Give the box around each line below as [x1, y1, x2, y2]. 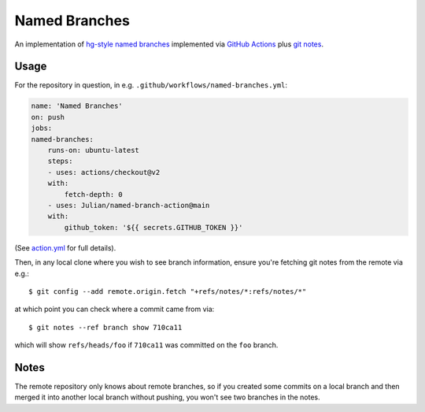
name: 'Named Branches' [31, 102, 124, 110]
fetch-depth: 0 [64, 190, 124, 199]
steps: [47, 157, 73, 165]
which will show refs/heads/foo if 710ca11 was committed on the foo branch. [14, 340, 279, 350]
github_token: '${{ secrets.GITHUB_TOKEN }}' [64, 223, 243, 232]
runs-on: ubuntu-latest [47, 146, 139, 154]
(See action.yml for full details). [14, 243, 116, 252]
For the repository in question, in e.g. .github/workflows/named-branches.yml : [14, 80, 287, 90]
